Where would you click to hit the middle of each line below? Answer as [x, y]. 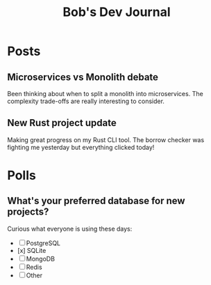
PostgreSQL [43, 243]
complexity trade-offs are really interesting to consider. [86, 101]
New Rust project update [62, 123]
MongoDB [41, 259]
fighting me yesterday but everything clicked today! [81, 147]
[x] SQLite [32, 250]
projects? [28, 212]
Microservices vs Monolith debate [83, 77]
